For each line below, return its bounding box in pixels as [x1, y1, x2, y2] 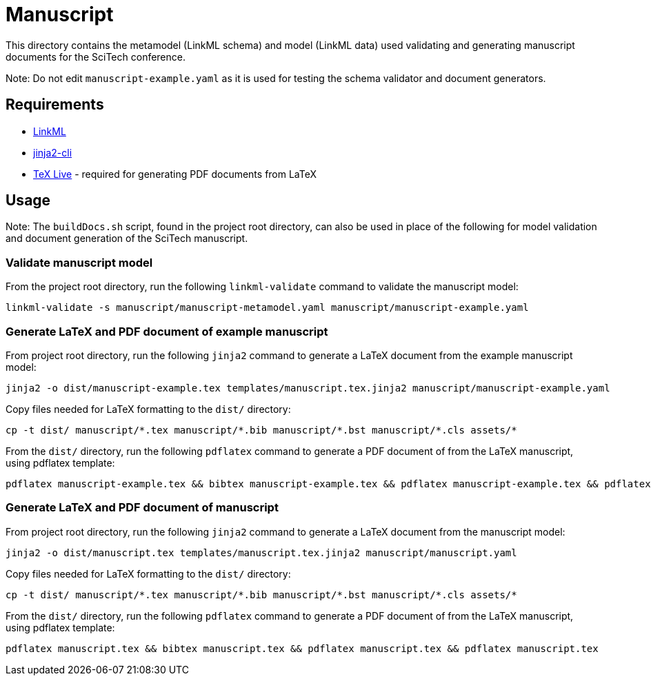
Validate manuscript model [6, 255, 153, 270]
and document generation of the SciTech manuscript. [6, 232, 248, 245]
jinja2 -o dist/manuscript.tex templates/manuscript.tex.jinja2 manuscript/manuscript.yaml [6, 547, 517, 558]
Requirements [6, 96, 104, 114]
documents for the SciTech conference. [6, 50, 186, 63]
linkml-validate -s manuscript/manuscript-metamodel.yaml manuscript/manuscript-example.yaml [6, 302, 529, 314]
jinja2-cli [33, 146, 72, 159]
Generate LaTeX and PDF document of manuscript [6, 500, 279, 515]
